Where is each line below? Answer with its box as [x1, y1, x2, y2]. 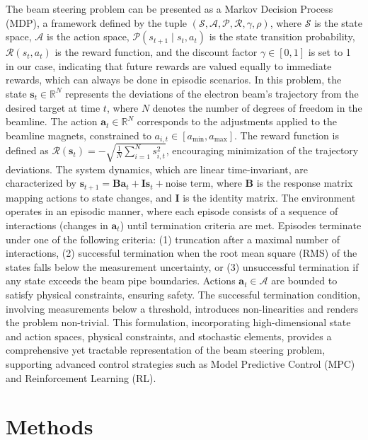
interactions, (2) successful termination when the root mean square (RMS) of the [6, 245, 357, 260]
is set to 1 [308, 45, 351, 59]
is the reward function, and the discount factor [54, 45, 258, 59]
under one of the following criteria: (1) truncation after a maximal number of [6, 231, 340, 246]
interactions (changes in [6, 217, 108, 232]
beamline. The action [6, 114, 98, 129]
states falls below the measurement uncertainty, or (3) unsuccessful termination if [6, 259, 359, 274]
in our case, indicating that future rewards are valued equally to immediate [6, 58, 332, 73]
